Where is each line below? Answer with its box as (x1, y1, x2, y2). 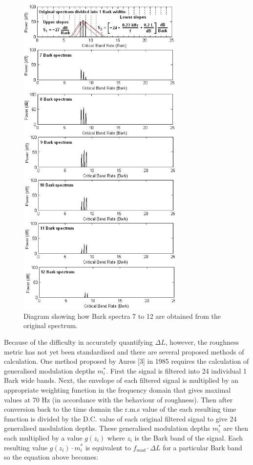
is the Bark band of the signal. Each (134, 432, 243, 443)
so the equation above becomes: (4, 452, 99, 462)
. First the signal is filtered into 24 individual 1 (106, 365, 247, 376)
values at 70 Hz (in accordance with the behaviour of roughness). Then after (4, 394, 233, 404)
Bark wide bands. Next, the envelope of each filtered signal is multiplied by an (4, 375, 239, 385)
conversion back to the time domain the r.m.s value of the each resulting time (4, 404, 236, 414)
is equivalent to (85, 442, 131, 452)
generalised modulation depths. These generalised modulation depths (4, 423, 211, 433)
